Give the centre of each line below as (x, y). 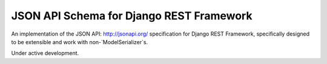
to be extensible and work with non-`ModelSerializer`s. (80, 42)
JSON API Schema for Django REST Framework (132, 16)
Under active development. (45, 53)
